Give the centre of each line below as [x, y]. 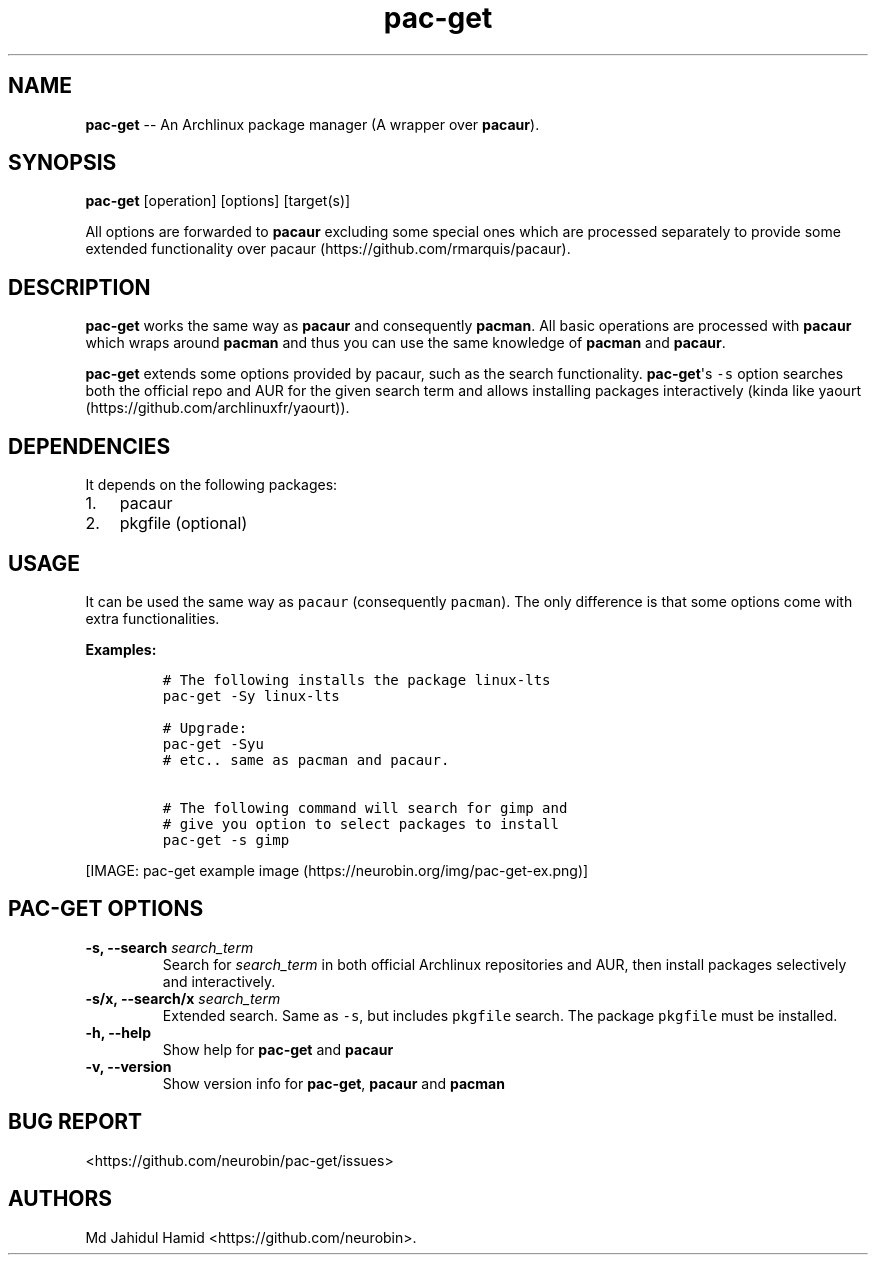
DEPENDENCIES [89, 446]
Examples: [121, 649]
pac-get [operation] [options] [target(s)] [218, 201]
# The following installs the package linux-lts [356, 679]
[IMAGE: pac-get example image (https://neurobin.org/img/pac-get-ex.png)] [337, 870]
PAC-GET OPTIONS [106, 909]
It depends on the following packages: [211, 485]
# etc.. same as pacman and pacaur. [306, 759]
